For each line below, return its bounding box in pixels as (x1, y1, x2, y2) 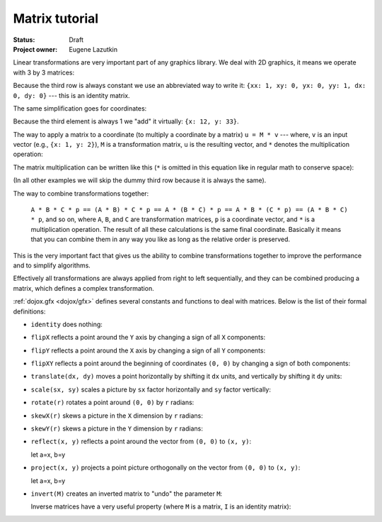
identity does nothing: (30, 320, 103, 328)
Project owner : (13, 45, 58, 53)
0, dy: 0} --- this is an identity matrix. (13, 91, 130, 99)
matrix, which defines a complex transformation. (13, 284, 155, 292)
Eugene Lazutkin (69, 45, 118, 53)
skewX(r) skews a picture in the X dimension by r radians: (30, 411, 203, 420)
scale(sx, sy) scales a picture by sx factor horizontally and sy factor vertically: (30, 385, 272, 394)
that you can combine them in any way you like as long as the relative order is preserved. (30, 235, 290, 244)
